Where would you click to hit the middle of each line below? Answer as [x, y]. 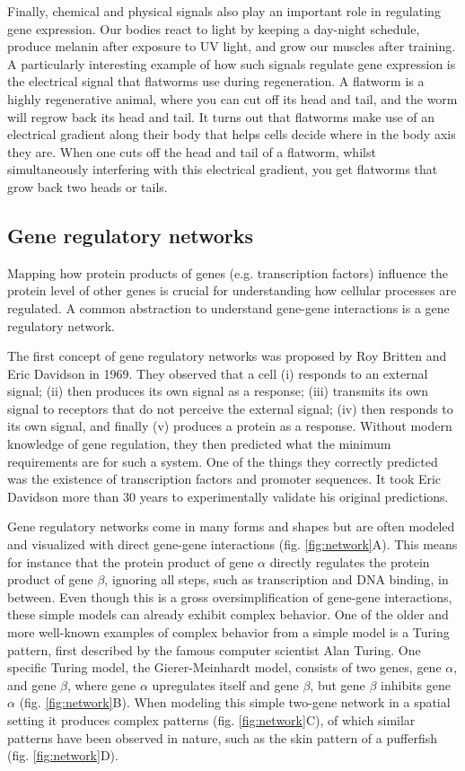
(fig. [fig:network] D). [63, 755]
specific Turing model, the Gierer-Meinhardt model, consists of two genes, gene [224, 667]
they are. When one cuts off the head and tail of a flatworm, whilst [192, 151]
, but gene [338, 684]
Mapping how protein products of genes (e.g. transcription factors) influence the [228, 272]
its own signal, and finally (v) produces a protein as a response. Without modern [230, 426]
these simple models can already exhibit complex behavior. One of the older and [228, 614]
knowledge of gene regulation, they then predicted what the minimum [199, 444]
